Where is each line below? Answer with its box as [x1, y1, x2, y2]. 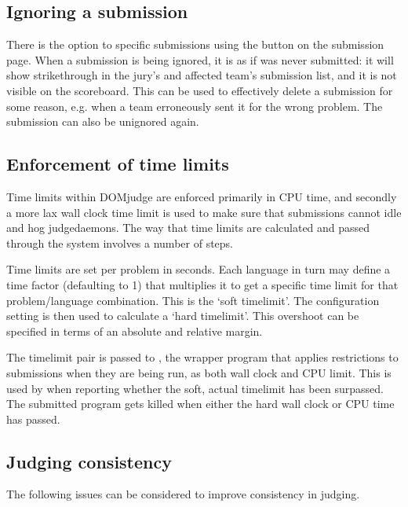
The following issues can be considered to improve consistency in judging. [6, 486, 360, 502]
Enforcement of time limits [6, 152, 229, 176]
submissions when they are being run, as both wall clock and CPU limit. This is [6, 364, 392, 380]
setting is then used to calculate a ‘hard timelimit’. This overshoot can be [6, 307, 359, 324]
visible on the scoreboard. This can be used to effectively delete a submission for [6, 82, 393, 98]
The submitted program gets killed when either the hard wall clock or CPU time [6, 395, 395, 412]
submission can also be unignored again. [6, 113, 199, 130]
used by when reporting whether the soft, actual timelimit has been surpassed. [6, 380, 384, 396]
